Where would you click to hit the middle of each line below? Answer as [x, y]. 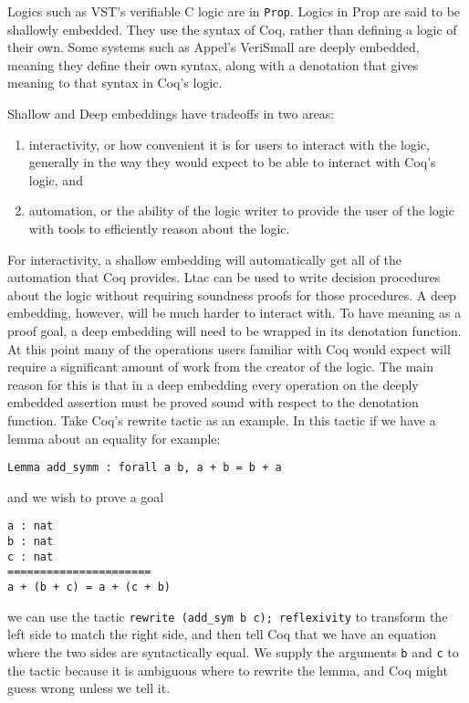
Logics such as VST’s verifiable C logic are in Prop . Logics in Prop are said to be [234, 11]
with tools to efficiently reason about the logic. [159, 228]
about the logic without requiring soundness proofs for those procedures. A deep [232, 294]
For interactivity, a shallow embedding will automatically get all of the [205, 259]
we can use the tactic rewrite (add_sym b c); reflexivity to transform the [228, 616]
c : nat [31, 556]
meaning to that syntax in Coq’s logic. [115, 83]
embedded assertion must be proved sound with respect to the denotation [213, 402]
